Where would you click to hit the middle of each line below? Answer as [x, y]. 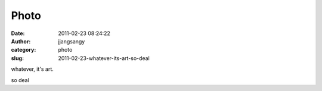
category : [24, 50]
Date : [18, 33]
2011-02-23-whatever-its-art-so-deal [104, 58]
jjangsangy [72, 41]
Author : [21, 41]
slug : [17, 58]
